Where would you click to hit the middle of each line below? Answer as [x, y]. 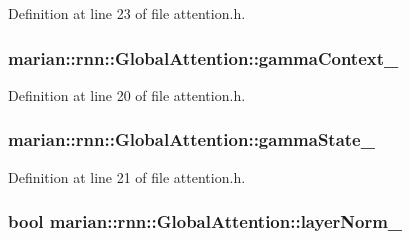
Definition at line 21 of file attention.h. [127, 176]
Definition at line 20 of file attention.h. [127, 94]
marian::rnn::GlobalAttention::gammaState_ [191, 139]
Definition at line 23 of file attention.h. [127, 13]
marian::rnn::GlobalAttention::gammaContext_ [203, 57]
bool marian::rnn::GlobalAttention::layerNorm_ [205, 221]
